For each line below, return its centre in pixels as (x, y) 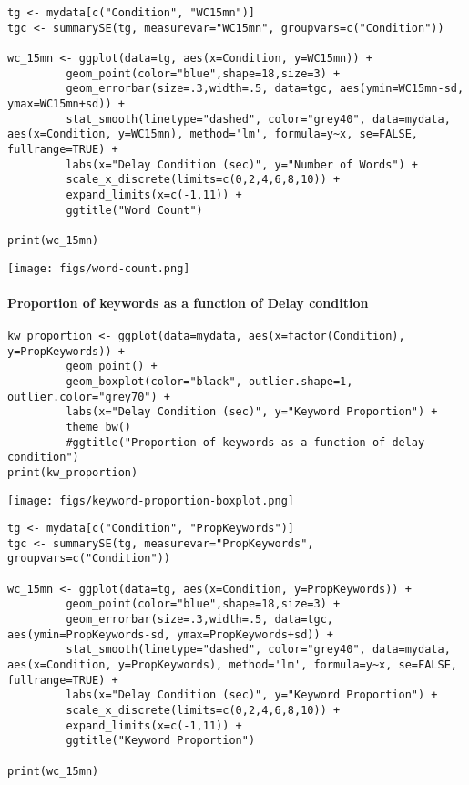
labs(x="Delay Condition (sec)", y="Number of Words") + (242, 164)
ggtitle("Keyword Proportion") (161, 741)
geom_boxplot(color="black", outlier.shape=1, (209, 381)
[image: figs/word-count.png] (99, 268)
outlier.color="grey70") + (89, 397)
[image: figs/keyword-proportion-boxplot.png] (151, 500)
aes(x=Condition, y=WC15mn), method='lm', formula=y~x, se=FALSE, (213, 134)
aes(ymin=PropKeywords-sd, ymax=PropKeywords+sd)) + (170, 634)
